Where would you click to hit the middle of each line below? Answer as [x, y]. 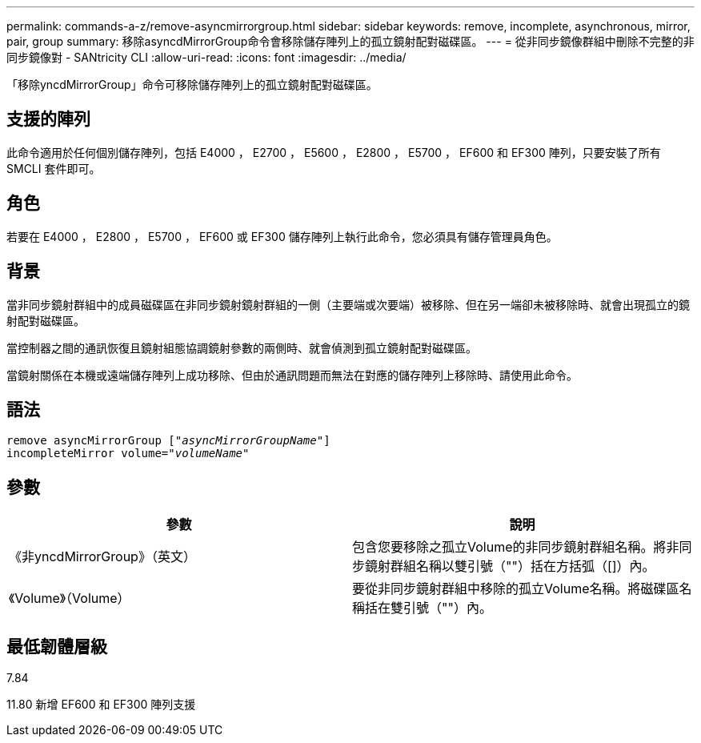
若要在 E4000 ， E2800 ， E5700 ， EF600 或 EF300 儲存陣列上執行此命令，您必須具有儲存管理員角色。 [282, 236]
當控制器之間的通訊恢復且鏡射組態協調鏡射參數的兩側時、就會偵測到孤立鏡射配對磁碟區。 [242, 347]
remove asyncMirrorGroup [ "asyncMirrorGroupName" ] [168, 441]
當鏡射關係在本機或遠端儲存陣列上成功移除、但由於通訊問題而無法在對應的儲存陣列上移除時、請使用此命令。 [292, 375]
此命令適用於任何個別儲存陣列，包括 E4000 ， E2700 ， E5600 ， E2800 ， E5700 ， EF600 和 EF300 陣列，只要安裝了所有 [334, 152]
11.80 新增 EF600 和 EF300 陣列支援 [101, 705]
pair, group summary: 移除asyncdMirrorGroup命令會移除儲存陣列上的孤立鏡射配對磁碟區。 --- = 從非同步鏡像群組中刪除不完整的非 [350, 41]
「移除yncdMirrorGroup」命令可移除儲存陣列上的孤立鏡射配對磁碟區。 [192, 84]
